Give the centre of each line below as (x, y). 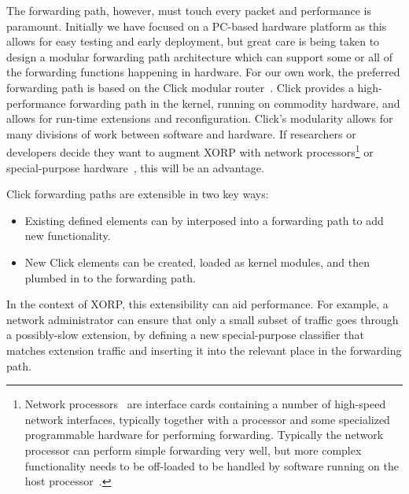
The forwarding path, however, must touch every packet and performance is (189, 10)
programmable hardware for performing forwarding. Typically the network (204, 435)
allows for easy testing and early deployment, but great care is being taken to (193, 41)
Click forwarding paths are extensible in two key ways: (138, 194)
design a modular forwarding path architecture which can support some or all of (199, 56)
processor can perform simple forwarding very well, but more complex (193, 450)
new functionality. (68, 236)
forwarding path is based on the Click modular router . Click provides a (180, 87)
